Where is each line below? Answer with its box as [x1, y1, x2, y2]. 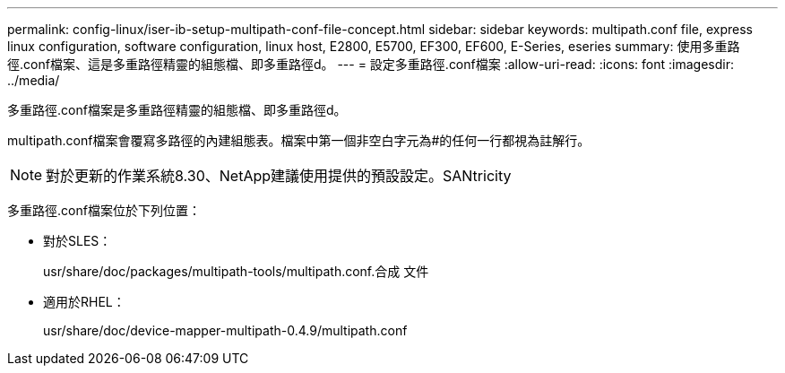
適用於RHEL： [43, 294, 125, 309]
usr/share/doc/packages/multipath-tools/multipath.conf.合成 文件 [43, 264, 429, 279]
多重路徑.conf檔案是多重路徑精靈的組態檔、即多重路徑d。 [7, 102, 347, 117]
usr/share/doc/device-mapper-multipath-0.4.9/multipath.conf [43, 323, 408, 338]
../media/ [7, 73, 60, 88]
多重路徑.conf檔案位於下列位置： [7, 203, 201, 218]
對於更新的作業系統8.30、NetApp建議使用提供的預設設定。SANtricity [46, 167, 512, 185]
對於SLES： [43, 233, 112, 248]
